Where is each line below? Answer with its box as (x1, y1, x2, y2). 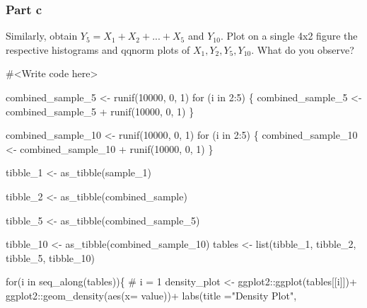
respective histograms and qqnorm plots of (6, 42, 190, 57)
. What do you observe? (251, 42, 354, 57)
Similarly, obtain (6, 28, 78, 43)
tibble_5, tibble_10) (6, 250, 95, 265)
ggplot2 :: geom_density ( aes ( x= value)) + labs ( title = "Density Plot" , (6, 287, 297, 302)
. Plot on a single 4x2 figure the (220, 28, 358, 43)
